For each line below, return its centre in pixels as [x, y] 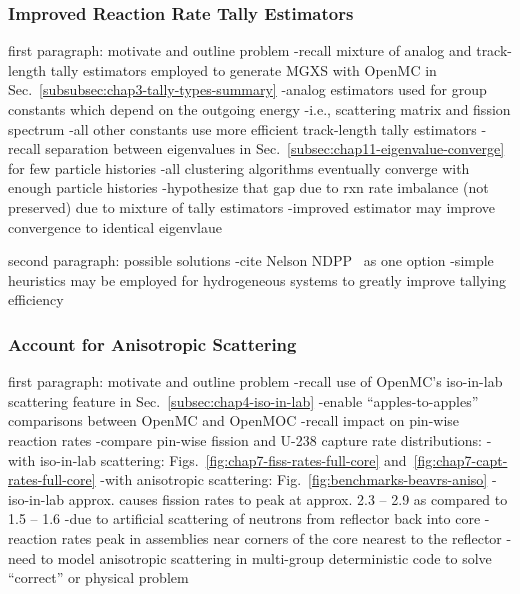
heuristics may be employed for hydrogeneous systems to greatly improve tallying [257, 279]
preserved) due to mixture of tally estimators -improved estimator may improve [252, 206]
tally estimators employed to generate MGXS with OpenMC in [243, 69]
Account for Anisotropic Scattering [152, 343]
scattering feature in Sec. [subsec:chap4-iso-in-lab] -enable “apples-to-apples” [243, 400]
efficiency [36, 299]
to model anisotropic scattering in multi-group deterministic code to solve [266, 557]
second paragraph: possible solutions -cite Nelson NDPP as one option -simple [251, 260]
